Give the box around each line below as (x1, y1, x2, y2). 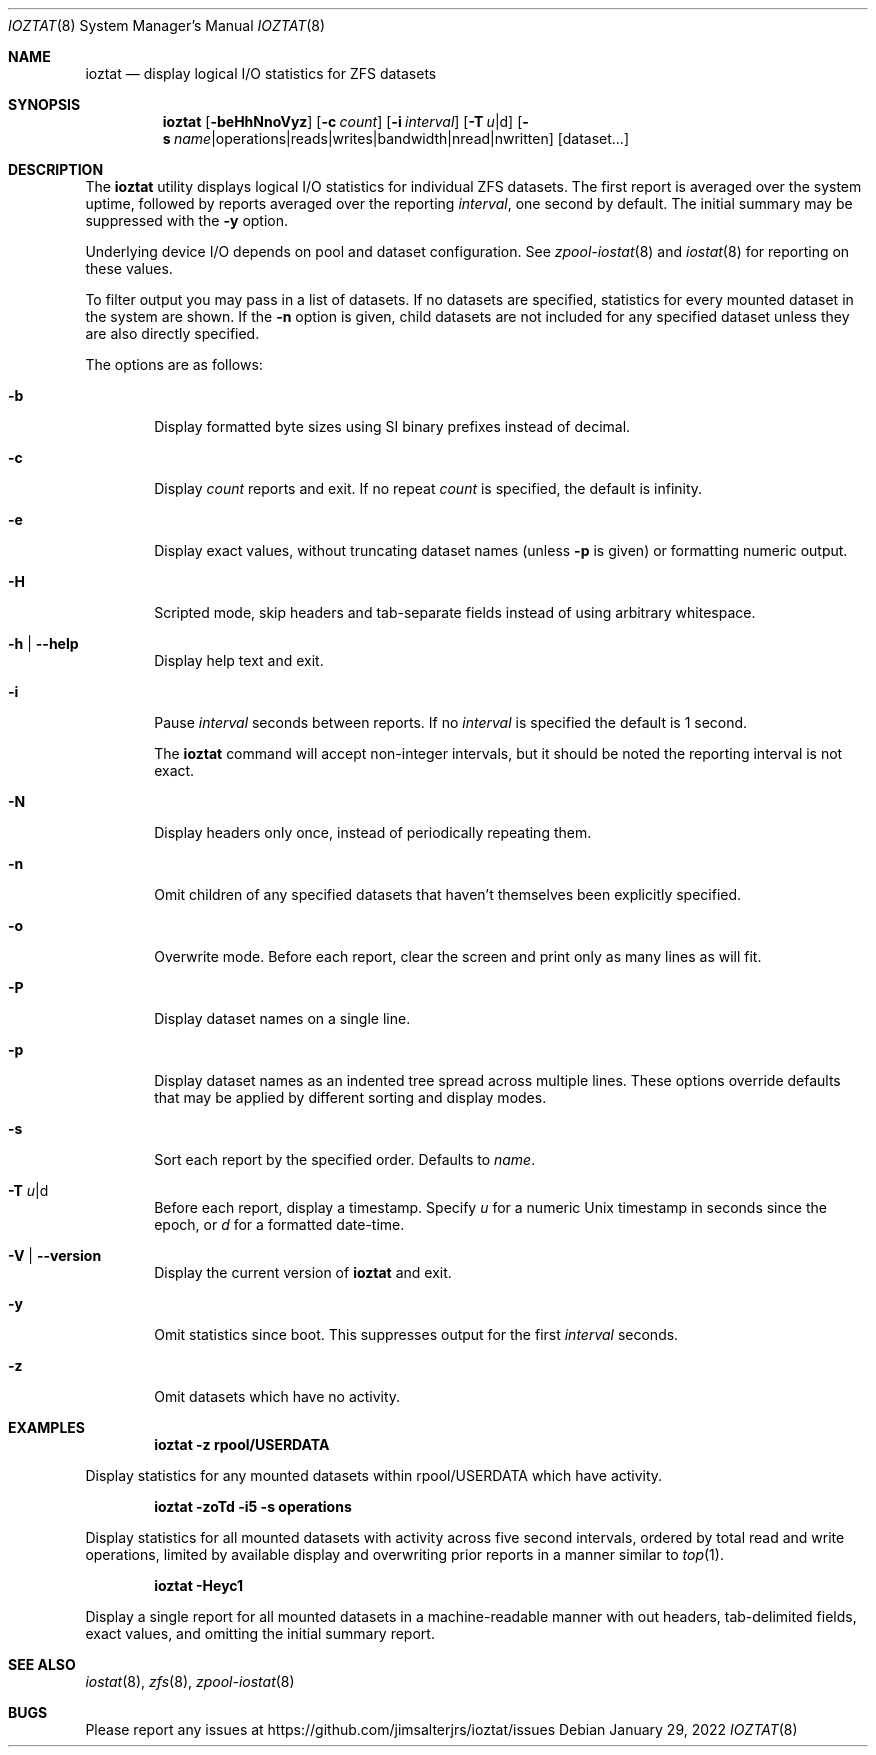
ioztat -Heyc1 (154, 1577, 244, 1594)
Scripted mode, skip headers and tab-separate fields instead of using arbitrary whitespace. (154, 604, 756, 621)
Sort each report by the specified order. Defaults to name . (154, 1151, 536, 1168)
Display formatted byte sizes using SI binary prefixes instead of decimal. (154, 418, 631, 435)
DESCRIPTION (8, 161, 104, 178)
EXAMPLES (8, 1419, 85, 1436)
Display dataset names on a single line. (154, 1010, 411, 1027)
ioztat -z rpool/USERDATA (154, 1436, 330, 1453)
